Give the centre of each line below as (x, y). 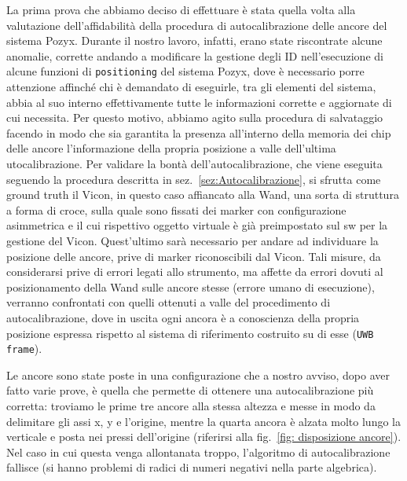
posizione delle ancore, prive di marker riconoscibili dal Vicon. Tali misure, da (194, 256)
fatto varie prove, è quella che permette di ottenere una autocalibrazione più (190, 390)
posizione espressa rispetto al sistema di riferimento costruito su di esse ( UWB (190, 333)
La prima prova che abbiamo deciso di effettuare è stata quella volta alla (181, 9)
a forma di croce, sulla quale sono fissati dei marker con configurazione (176, 209)
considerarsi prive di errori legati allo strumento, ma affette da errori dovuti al (195, 272)
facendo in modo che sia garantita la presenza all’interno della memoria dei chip (199, 132)
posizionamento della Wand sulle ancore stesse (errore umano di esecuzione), (191, 286)
